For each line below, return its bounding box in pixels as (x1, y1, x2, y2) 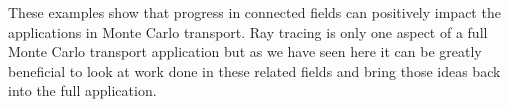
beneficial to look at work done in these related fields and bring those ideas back (8, 60, 501, 81)
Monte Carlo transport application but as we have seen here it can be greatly (8, 41, 482, 62)
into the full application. (8, 80, 157, 101)
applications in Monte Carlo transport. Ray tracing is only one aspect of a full (8, 21, 488, 42)
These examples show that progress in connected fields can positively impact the (8, 2, 501, 22)
